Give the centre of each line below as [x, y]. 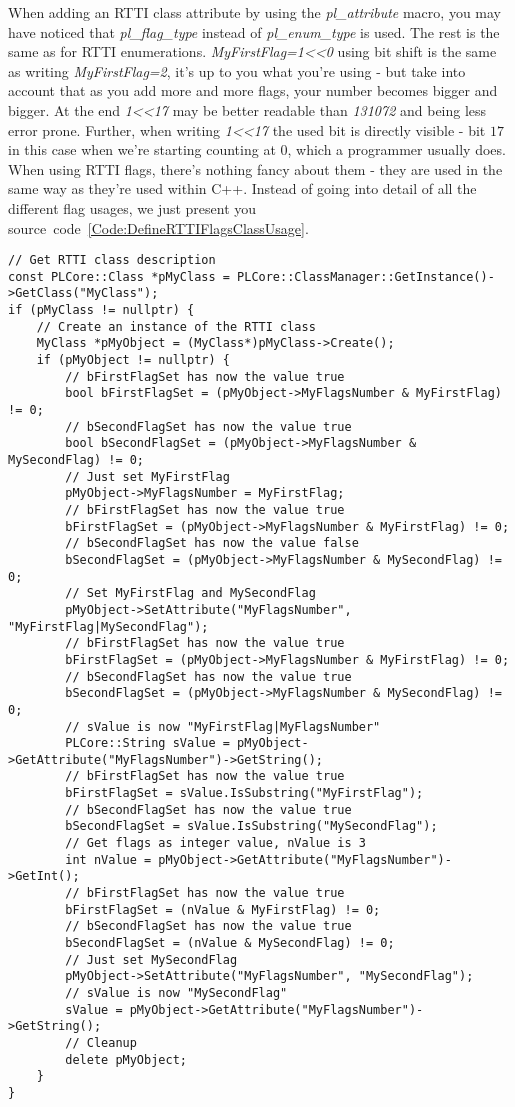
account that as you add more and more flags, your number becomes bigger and [253, 90]
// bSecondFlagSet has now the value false [212, 543]
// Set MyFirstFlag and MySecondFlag [190, 593]
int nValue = [108, 859]
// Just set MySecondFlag [151, 959]
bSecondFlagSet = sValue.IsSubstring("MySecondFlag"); [251, 826]
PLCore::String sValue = [147, 743]
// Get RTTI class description [112, 260]
